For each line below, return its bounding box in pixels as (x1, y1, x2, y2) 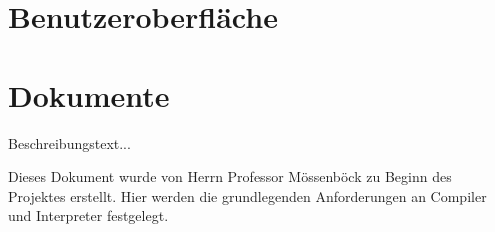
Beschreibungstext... (8, 132, 131, 153)
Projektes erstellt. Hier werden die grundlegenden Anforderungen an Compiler (8, 185, 487, 206)
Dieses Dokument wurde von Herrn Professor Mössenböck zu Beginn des (8, 166, 452, 187)
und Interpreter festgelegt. (8, 205, 169, 226)
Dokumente (8, 74, 170, 115)
